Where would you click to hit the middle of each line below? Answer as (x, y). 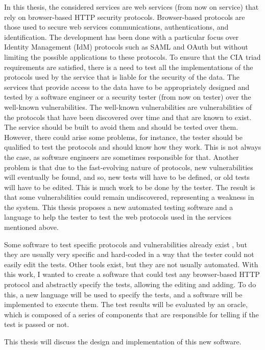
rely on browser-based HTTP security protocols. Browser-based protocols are (125, 17)
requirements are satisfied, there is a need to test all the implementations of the (129, 67)
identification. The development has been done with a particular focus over (122, 37)
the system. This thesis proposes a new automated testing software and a (119, 207)
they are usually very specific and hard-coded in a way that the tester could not (129, 254)
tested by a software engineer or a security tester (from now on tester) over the (128, 97)
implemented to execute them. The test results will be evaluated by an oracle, (126, 304)
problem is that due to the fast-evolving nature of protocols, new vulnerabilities (129, 167)
